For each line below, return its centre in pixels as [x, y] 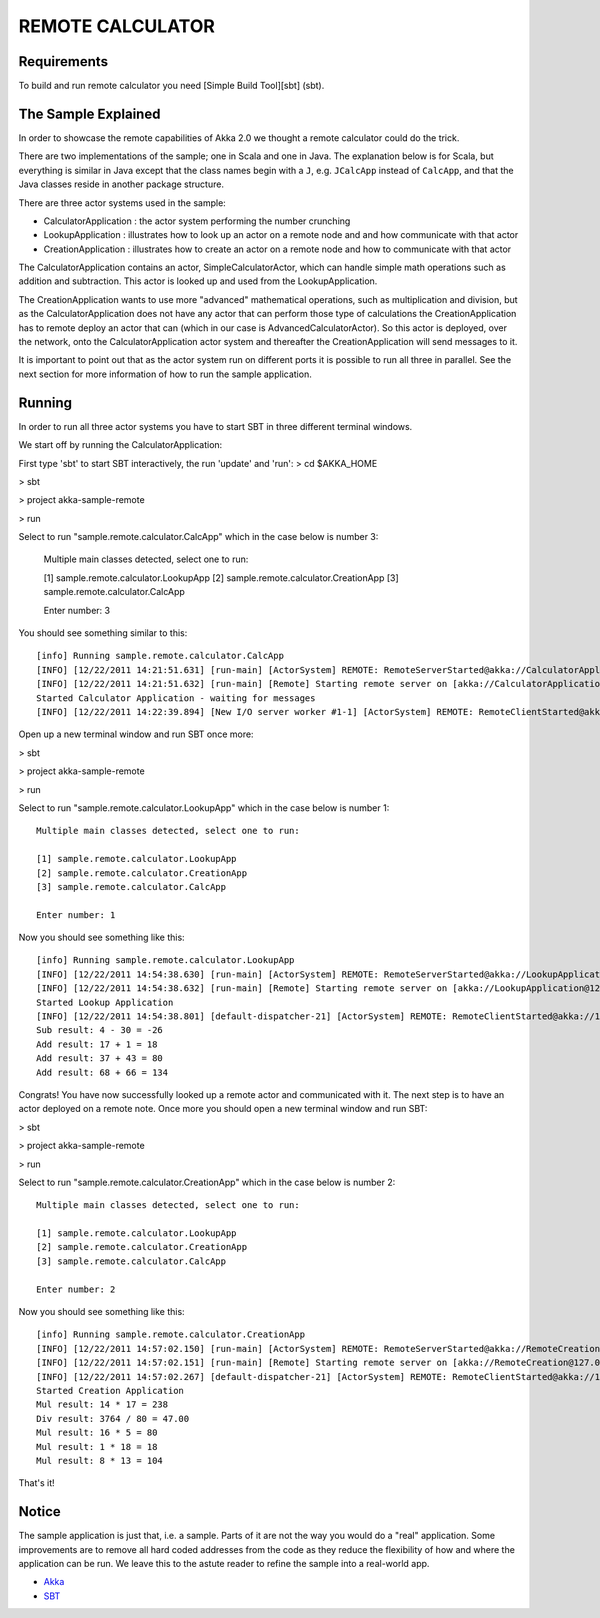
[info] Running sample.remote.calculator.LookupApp [165, 960]
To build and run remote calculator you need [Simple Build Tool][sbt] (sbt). [171, 86]
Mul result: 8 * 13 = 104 [100, 1460]
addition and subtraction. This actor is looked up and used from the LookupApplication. [198, 281]
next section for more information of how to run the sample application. [165, 374]
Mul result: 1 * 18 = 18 [97, 1446]
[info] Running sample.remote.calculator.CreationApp [170, 1334]
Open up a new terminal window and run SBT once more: [136, 734]
